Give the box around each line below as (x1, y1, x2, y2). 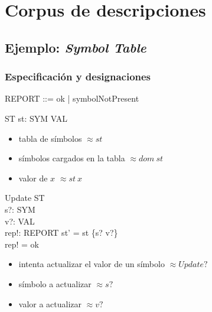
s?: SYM (5, 203, 35, 215)
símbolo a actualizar (18, 277, 92, 290)
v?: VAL (5, 214, 35, 227)
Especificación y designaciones (5, 69, 151, 84)
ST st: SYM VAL (5, 112, 68, 124)
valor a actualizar (18, 297, 82, 310)
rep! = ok (5, 238, 39, 250)
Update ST (5, 191, 45, 204)
